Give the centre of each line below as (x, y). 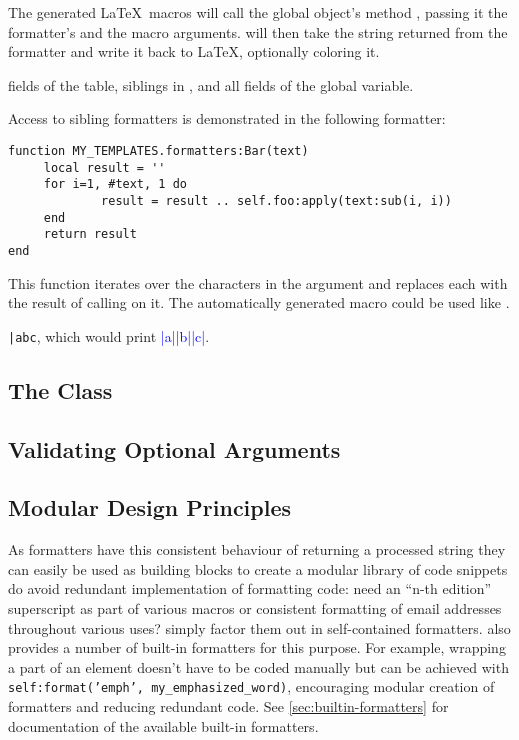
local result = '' (104, 167)
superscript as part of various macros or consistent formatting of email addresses (255, 607)
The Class (60, 389)
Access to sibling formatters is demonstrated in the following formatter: (227, 118)
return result (90, 234)
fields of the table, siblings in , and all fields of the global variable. (211, 84)
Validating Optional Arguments (174, 448)
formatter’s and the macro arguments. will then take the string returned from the (258, 31)
